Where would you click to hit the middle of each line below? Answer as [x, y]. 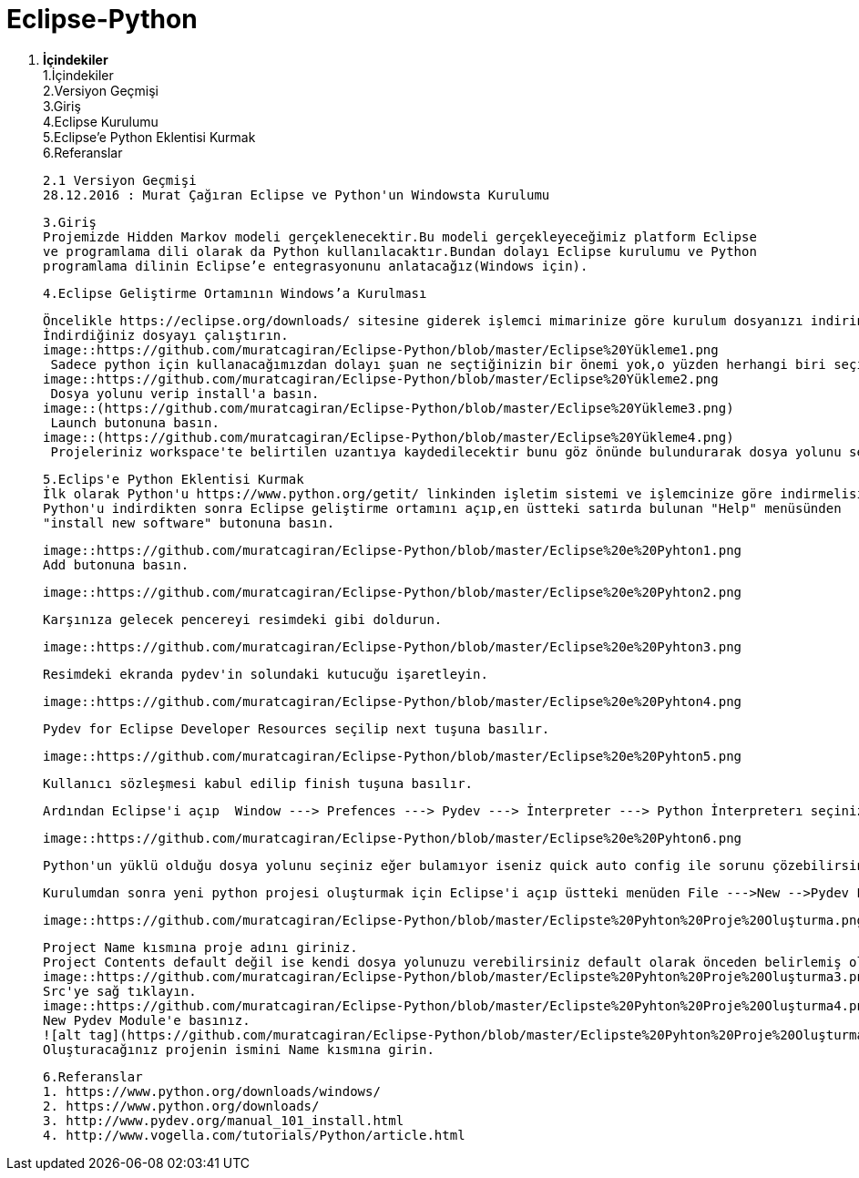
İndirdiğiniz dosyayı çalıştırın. [166, 335]
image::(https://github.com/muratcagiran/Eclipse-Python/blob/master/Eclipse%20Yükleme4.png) [389, 437]
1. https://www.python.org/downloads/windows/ [212, 1091]
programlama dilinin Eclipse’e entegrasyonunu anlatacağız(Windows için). [316, 266]
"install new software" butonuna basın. [189, 522]
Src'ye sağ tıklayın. [120, 991]
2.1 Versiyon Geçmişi [120, 180]
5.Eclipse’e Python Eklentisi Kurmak [149, 137]
